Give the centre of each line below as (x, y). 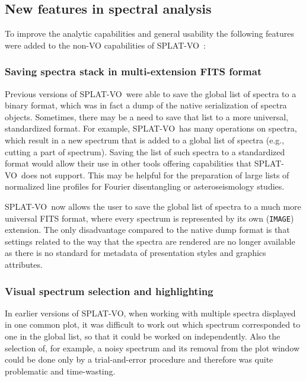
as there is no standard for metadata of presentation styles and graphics (136, 253)
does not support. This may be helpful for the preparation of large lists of (155, 175)
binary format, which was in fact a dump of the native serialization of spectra (146, 105)
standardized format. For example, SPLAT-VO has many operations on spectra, (151, 128)
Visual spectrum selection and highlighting (109, 291)
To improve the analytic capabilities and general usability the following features (150, 33)
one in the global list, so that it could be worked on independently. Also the (143, 336)
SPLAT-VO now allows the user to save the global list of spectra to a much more (153, 206)
